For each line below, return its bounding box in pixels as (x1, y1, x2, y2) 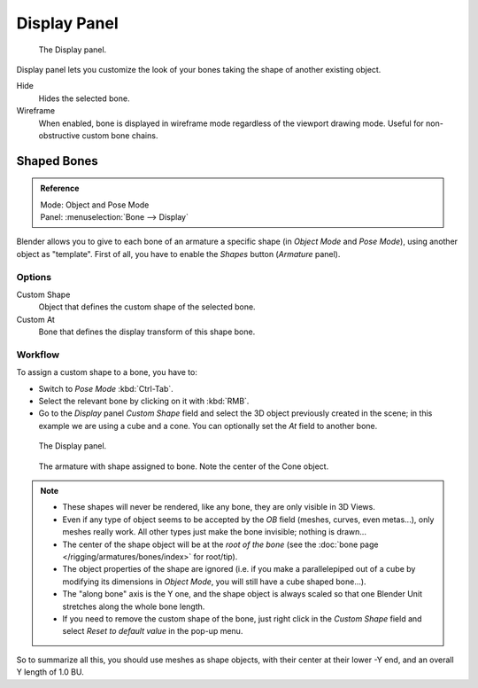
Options (16, 270, 52, 283)
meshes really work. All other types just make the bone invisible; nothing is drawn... (62, 527, 367, 537)
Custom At (16, 314, 55, 324)
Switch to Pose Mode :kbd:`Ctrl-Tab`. (38, 383, 174, 394)
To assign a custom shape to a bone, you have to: (16, 367, 198, 378)
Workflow (16, 348, 60, 361)
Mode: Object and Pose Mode (40, 199, 150, 210)
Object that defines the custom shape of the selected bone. (38, 301, 256, 312)
